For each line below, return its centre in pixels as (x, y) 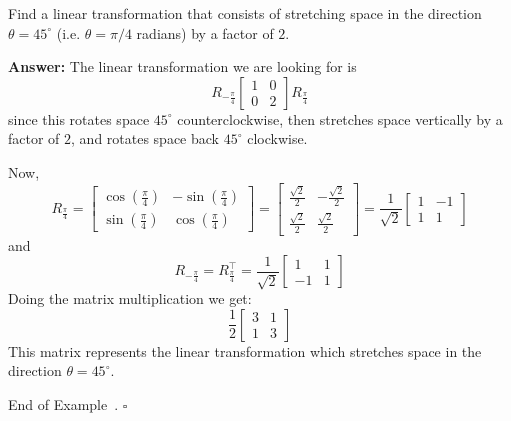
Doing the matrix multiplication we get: (130, 298)
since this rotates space (79, 118)
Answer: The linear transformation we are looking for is (182, 66)
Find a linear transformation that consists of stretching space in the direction (245, 13)
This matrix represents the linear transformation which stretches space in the (245, 350)
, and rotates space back (145, 138)
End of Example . (63, 404)
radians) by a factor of (205, 32)
